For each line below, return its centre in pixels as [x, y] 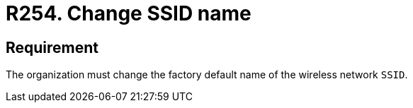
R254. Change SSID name [129, 13]
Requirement [52, 47]
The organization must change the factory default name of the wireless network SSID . [207, 75]
